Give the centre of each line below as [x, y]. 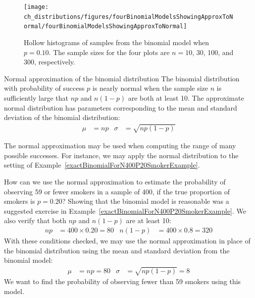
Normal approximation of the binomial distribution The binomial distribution [122, 78]
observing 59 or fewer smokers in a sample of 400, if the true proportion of [117, 191]
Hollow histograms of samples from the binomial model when [117, 42]
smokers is [20, 201]
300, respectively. [50, 62]
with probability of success [44, 88]
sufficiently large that [36, 97]
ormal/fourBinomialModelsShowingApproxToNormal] [105, 27]
